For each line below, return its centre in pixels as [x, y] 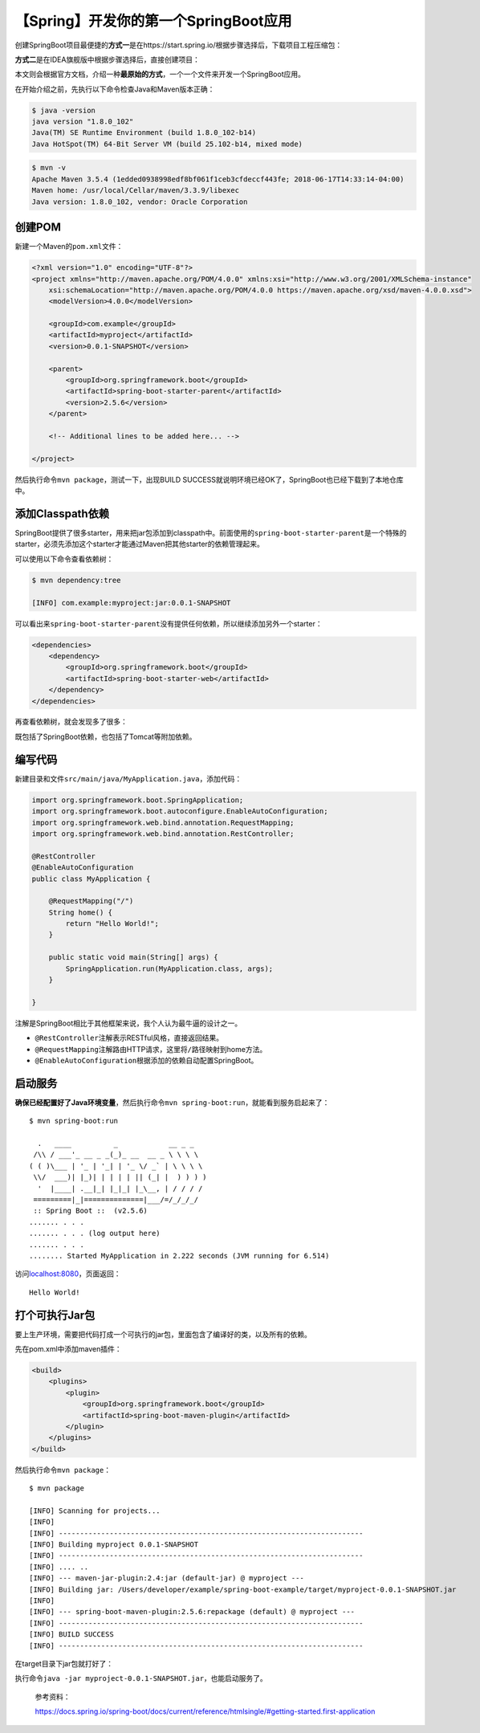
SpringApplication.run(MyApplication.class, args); [169, 968]
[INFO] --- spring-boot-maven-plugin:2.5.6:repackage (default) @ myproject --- [192, 1612]
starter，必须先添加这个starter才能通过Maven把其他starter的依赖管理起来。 [140, 544]
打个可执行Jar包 [55, 1315]
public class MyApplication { [91, 879]
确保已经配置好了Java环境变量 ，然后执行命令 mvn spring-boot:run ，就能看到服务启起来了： [172, 1102]
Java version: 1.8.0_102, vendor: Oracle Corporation [140, 202]
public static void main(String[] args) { [133, 957]
